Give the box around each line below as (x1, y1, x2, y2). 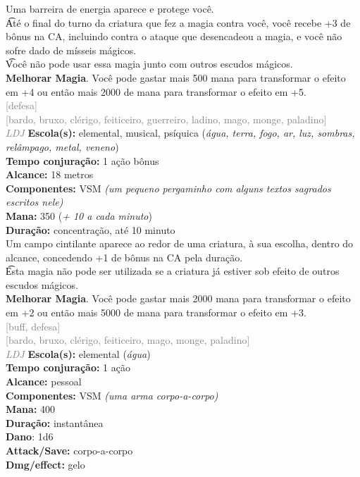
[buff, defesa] (6, 318, 61, 333)
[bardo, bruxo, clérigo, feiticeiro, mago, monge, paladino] (6, 333, 250, 347)
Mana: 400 (6, 402, 56, 416)
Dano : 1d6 (6, 429, 54, 444)
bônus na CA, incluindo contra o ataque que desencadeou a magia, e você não (6, 29, 342, 44)
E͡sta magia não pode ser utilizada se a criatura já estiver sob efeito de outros (6, 264, 340, 278)
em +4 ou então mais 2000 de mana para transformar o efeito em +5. (6, 84, 306, 99)
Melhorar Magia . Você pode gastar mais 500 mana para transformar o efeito (6, 70, 346, 85)
